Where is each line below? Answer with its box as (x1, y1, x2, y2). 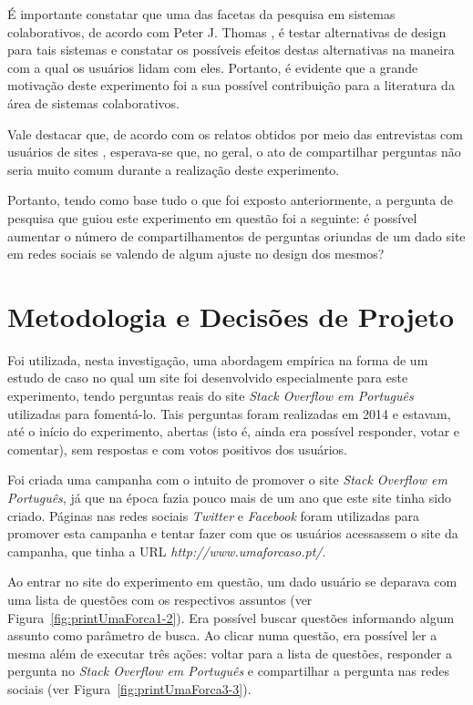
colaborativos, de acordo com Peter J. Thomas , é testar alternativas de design (7, 22, 447, 41)
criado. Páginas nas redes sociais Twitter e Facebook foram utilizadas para (7, 506, 419, 525)
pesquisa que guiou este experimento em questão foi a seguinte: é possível (7, 208, 417, 227)
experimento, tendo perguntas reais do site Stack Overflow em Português (7, 386, 414, 405)
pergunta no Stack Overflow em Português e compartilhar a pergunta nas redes (7, 661, 450, 680)
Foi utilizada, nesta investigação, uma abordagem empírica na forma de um (7, 350, 428, 369)
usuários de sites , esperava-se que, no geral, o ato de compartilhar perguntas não (7, 142, 461, 161)
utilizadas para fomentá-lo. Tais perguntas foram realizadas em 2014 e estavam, (7, 404, 451, 423)
